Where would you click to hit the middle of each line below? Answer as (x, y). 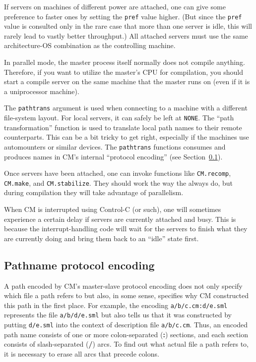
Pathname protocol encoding (79, 265)
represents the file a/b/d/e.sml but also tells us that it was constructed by (118, 315)
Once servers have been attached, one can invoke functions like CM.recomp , (118, 173)
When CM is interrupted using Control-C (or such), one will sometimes (113, 209)
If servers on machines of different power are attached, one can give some (115, 6)
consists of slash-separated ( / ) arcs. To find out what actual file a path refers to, (126, 344)
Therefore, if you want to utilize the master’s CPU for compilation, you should (124, 72)
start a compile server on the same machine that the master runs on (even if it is (127, 81)
